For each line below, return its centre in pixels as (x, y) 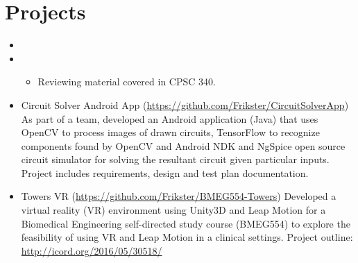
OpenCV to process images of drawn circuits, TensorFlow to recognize (170, 132)
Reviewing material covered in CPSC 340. (127, 82)
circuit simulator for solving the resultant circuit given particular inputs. (175, 159)
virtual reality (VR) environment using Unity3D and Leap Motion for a (173, 210)
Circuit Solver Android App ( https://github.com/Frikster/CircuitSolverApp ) (185, 104)
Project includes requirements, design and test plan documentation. (165, 172)
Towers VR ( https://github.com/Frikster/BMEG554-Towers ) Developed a (179, 196)
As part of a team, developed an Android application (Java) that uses (170, 118)
